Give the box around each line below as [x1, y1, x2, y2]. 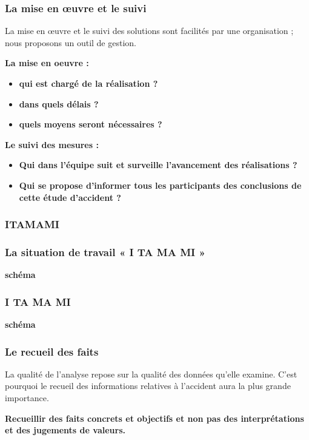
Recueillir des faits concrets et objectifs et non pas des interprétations [5, 411, 304, 424]
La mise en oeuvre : [5, 56, 89, 69]
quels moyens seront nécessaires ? [19, 118, 162, 130]
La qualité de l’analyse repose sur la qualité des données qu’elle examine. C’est [5, 367, 297, 380]
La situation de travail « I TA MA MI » [5, 244, 205, 259]
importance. [5, 391, 49, 404]
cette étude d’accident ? [19, 191, 121, 203]
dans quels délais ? [19, 97, 99, 110]
